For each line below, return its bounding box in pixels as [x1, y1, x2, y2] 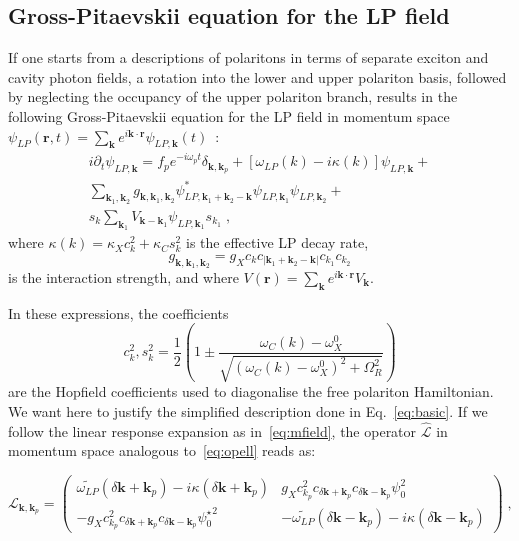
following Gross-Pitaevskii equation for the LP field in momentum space [8, 105, 450, 126]
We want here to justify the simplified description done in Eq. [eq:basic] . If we [8, 400, 488, 421]
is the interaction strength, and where [8, 266, 239, 287]
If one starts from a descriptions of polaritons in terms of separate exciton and [8, 47, 489, 68]
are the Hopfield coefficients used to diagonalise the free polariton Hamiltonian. [8, 381, 494, 402]
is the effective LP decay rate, [186, 232, 369, 253]
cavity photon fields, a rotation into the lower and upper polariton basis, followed [8, 66, 507, 87]
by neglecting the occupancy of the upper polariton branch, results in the [8, 86, 458, 107]
